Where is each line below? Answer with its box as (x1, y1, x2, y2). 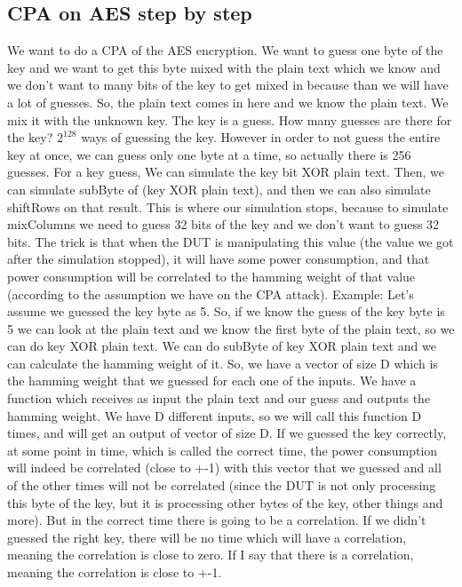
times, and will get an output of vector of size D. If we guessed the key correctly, (7, 424, 447, 442)
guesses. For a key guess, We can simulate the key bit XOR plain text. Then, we (7, 163, 444, 181)
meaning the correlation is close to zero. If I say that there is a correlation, (7, 545, 414, 564)
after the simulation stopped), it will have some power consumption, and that (7, 250, 430, 268)
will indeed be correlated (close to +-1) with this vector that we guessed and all (7, 458, 442, 477)
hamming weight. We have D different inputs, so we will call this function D (7, 406, 422, 424)
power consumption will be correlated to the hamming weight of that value (7, 266, 416, 285)
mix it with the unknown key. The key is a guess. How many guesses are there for (7, 110, 452, 129)
